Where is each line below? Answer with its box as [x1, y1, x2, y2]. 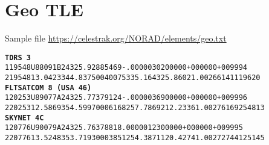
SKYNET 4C [5, 113, 44, 122]
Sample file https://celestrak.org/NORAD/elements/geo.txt [5, 32, 227, 45]
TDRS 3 [5, 53, 31, 62]
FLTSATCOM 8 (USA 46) [5, 83, 92, 92]
